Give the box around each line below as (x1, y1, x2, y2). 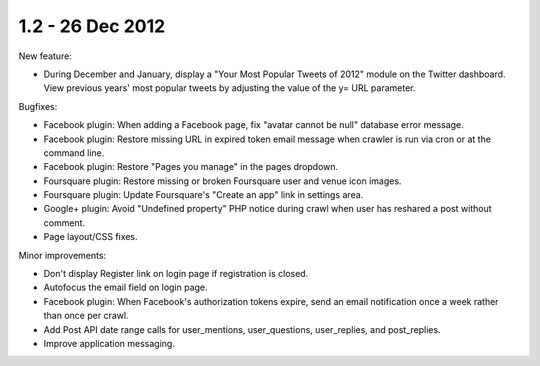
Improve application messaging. (43, 337, 175, 349)
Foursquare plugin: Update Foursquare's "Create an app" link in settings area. (43, 189, 364, 201)
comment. (43, 216, 85, 229)
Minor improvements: (18, 249, 107, 261)
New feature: (18, 50, 72, 62)
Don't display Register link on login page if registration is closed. (43, 268, 309, 280)
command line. (43, 146, 105, 159)
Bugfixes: (18, 100, 58, 112)
